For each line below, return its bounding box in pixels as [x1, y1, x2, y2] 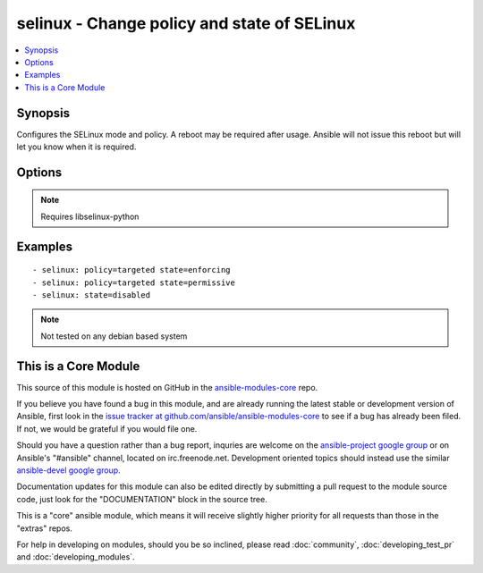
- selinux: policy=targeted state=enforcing [32, 265, 232, 275]
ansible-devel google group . [16, 465, 121, 476]
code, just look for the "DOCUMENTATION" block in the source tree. [16, 493, 267, 504]
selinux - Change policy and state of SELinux [16, 13, 356, 33]
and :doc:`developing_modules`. [16, 552, 135, 562]
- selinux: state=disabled [32, 291, 151, 299]
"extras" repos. [16, 523, 73, 534]
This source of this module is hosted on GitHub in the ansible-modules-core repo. [16, 382, 318, 392]
